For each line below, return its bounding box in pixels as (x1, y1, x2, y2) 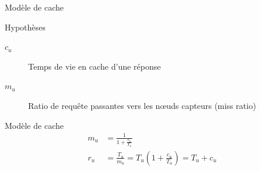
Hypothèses (5, 20, 46, 33)
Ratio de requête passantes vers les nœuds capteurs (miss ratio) (28, 99, 256, 111)
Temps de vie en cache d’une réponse (28, 60, 161, 72)
